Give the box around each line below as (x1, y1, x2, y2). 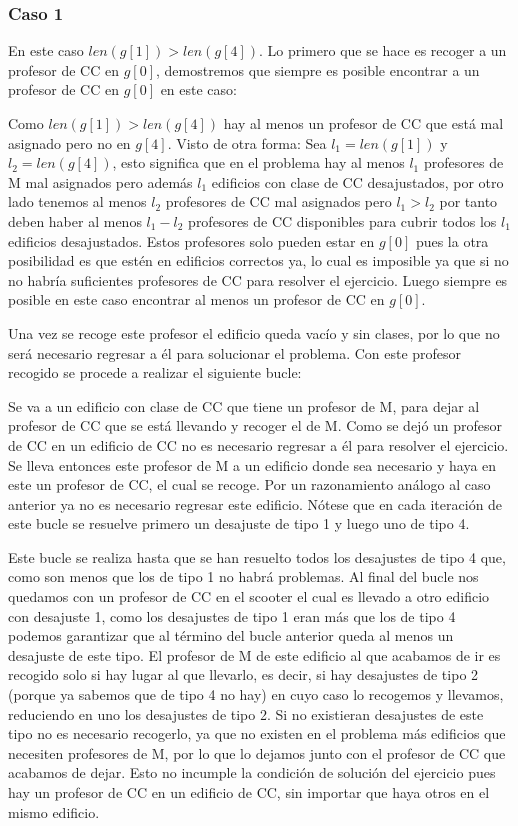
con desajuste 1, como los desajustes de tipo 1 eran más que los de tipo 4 (8, 605, 456, 626)
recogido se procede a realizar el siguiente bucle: (8, 362, 302, 383)
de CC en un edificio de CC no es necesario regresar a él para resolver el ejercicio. (8, 434, 509, 455)
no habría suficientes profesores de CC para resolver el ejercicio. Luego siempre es (8, 269, 508, 290)
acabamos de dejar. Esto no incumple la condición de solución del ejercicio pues (8, 762, 496, 783)
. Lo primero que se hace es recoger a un (258, 40, 507, 61)
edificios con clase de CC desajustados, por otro (211, 171, 504, 192)
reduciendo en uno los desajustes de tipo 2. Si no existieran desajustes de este (8, 703, 484, 724)
